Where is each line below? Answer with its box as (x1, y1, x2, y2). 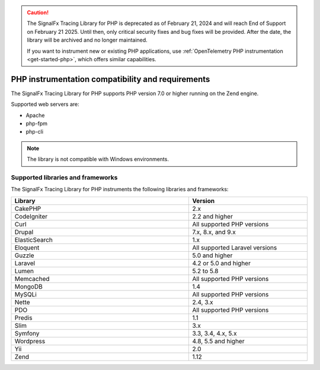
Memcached (14, 274, 50, 283)
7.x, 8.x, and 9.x (192, 227, 236, 236)
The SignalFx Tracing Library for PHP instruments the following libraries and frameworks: (11, 186, 229, 193)
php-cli (25, 128, 44, 135)
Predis (14, 314, 33, 322)
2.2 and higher (192, 212, 233, 220)
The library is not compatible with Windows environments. (27, 156, 169, 163)
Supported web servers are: (11, 101, 79, 108)
